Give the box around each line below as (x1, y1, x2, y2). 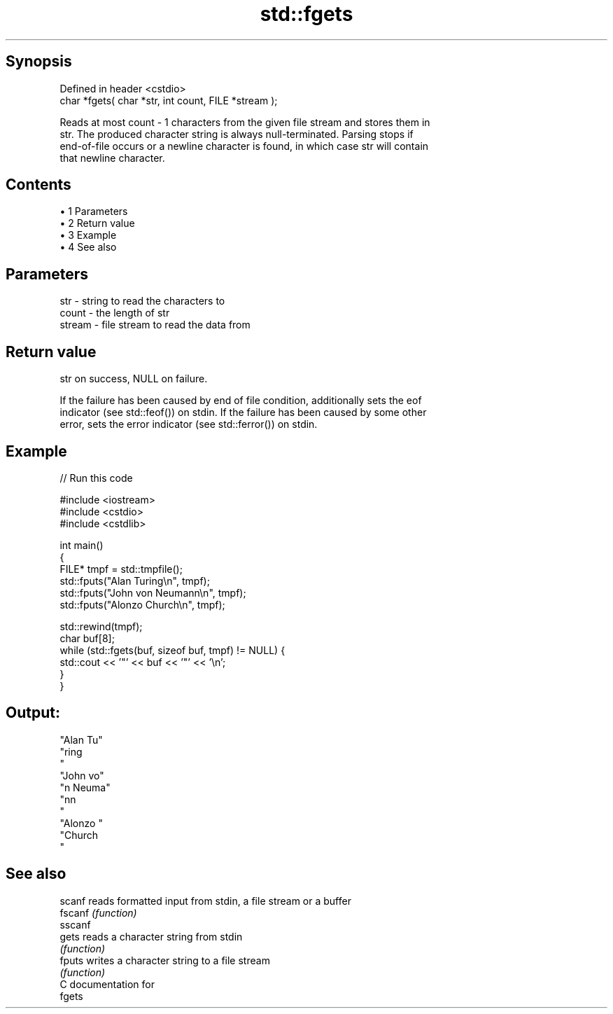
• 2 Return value (59, 217, 135, 230)
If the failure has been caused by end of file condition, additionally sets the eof (59, 394, 422, 407)
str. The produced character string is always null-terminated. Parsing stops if (59, 127, 414, 140)
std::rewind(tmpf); (59, 620, 143, 632)
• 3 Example (59, 229, 117, 242)
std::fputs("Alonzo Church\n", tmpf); (59, 598, 225, 611)
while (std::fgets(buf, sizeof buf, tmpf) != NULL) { (59, 644, 286, 656)
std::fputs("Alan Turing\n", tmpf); (59, 574, 210, 587)
